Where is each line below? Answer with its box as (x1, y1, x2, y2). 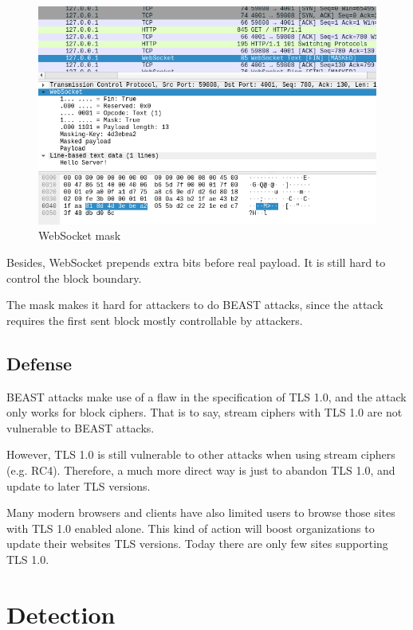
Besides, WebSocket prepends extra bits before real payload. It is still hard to (6, 253, 386, 270)
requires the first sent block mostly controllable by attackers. (6, 311, 303, 328)
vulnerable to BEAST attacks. (6, 419, 155, 436)
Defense (6, 350, 73, 375)
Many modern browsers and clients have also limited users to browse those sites (6, 504, 395, 521)
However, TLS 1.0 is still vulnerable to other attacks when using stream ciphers (6, 446, 395, 463)
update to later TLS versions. (6, 477, 151, 494)
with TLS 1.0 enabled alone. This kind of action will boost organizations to (6, 519, 375, 536)
